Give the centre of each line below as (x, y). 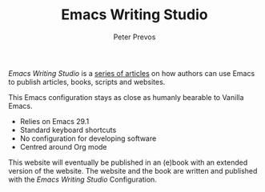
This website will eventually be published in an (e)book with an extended (128, 162)
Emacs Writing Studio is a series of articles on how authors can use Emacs (132, 73)
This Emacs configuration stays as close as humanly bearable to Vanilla (126, 97)
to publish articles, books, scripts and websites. (87, 82)
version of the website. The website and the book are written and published (133, 170)
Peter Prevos (135, 37)
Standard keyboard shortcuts (68, 130)
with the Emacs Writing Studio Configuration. (83, 179)
